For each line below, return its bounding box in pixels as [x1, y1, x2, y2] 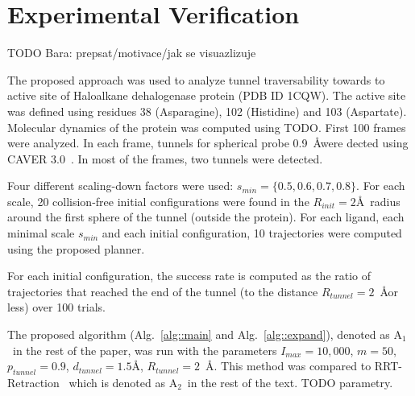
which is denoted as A [68, 374, 178, 391]
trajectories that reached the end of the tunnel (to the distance [7, 283, 318, 299]
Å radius [355, 192, 400, 209]
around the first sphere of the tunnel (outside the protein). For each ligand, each [7, 208, 405, 225]
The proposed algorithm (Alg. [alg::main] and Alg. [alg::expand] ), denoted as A [7, 326, 402, 343]
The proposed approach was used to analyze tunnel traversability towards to [7, 71, 385, 88]
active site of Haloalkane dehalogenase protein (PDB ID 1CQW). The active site [7, 87, 406, 104]
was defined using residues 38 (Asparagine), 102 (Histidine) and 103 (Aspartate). [7, 102, 407, 119]
